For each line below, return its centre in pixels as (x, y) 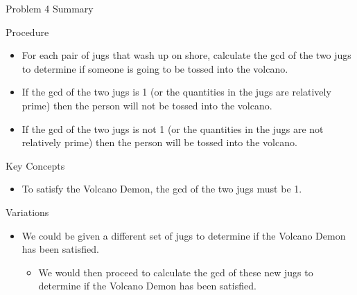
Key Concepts (35, 165)
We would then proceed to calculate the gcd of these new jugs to (176, 272)
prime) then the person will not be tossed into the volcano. (147, 105)
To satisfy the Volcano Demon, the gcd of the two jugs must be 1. (162, 189)
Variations (27, 212)
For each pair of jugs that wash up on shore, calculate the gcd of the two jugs (186, 55)
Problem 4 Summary (50, 8)
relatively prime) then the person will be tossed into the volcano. (159, 142)
